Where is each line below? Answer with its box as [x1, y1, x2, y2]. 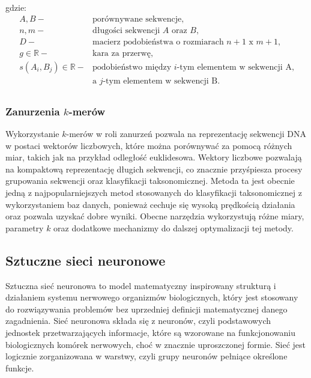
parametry [5, 221, 44, 234]
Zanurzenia [5, 103, 60, 118]
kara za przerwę [92, 49, 151, 58]
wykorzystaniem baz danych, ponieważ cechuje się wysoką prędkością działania [5, 198, 295, 210]
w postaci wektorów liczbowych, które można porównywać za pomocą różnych [5, 139, 292, 151]
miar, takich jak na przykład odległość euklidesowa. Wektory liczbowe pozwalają [5, 151, 302, 163]
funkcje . [5, 361, 34, 374]
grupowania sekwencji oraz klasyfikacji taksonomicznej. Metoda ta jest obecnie [5, 174, 295, 187]
